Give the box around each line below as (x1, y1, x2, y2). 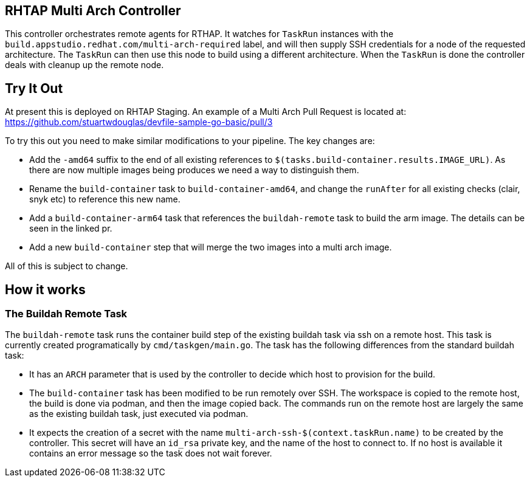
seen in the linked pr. (29, 223, 112, 234)
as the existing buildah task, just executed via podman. (29, 408, 249, 419)
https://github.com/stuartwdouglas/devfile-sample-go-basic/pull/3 (5, 117, 273, 128)
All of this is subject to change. (5, 261, 128, 272)
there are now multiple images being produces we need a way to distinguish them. (29, 165, 359, 176)
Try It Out (5, 80, 63, 96)
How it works (5, 281, 86, 297)
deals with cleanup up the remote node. (5, 60, 164, 71)
